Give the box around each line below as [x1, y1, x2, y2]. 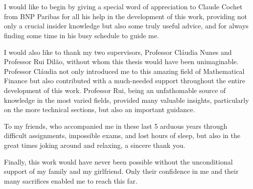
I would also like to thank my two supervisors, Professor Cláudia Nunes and [4, 47, 232, 57]
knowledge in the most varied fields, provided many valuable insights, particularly [4, 94, 249, 105]
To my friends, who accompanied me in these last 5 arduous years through [4, 120, 228, 131]
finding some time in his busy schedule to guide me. [4, 30, 159, 40]
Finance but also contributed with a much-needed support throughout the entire [4, 75, 245, 86]
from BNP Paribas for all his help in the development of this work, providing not [4, 11, 247, 21]
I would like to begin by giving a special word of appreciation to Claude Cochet [4, 1, 243, 12]
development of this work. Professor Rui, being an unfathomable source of [4, 85, 226, 95]
